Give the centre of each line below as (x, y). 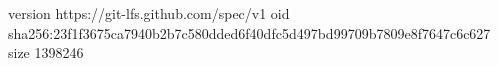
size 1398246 (46, 52)
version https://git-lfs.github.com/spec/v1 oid (149, 13)
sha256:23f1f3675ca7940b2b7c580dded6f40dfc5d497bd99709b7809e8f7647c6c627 (249, 32)
